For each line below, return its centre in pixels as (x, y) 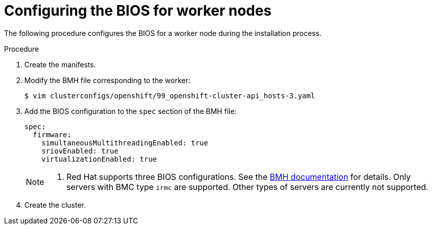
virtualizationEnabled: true (99, 159)
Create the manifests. (60, 64)
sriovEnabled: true (80, 151)
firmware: (52, 135)
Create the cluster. (55, 205)
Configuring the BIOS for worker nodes (138, 11)
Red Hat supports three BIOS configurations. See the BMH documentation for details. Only (239, 177)
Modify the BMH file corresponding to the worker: (107, 80)
